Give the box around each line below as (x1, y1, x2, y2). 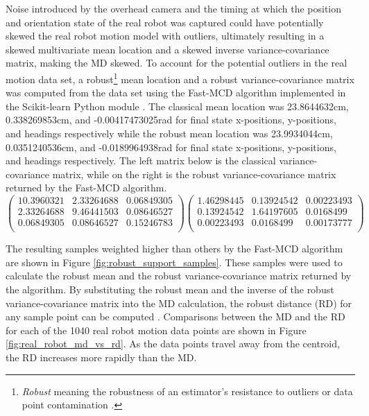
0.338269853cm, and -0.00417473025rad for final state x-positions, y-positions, (6, 112, 336, 127)
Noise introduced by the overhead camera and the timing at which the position (6, 1, 342, 15)
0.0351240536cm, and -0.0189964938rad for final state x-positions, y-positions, (6, 139, 336, 154)
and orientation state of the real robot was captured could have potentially (6, 15, 324, 29)
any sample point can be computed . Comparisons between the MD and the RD (6, 309, 345, 324)
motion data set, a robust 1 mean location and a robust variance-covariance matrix (6, 69, 354, 86)
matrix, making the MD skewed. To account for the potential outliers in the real (6, 55, 347, 70)
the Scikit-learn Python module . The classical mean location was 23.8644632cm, (6, 98, 349, 113)
